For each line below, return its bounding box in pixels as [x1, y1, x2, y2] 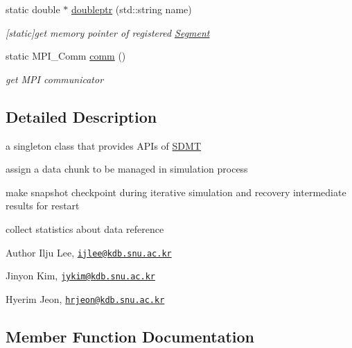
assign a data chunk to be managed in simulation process [6, 162, 248, 176]
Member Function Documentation [6, 325, 255, 347]
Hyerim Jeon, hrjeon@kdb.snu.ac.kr [6, 291, 165, 306]
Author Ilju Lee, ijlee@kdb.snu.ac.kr [6, 245, 172, 259]
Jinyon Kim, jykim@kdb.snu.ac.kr [6, 268, 155, 283]
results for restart [6, 198, 80, 213]
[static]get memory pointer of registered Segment [6, 25, 210, 40]
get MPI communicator [6, 71, 104, 86]
